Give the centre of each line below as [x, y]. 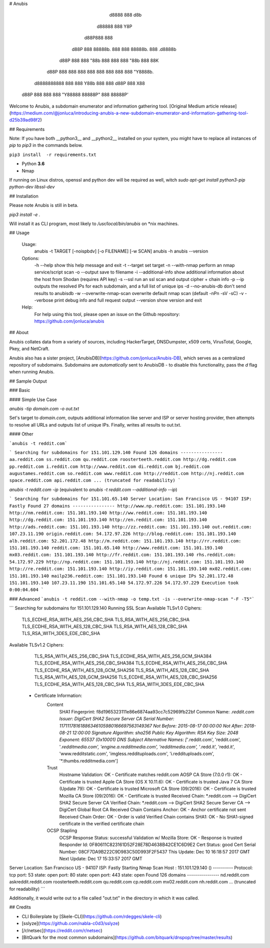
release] [228, 106]
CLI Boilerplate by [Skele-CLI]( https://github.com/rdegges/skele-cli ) [92, 916]
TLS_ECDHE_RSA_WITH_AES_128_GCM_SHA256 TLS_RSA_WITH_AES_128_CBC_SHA [122, 670]
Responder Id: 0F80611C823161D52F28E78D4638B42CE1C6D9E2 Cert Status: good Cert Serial [157, 844]
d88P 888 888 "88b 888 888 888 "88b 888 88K [109, 60]
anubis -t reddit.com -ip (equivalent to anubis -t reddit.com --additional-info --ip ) [93, 489]
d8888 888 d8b [125, 15]
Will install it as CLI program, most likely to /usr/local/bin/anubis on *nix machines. [94, 223]
